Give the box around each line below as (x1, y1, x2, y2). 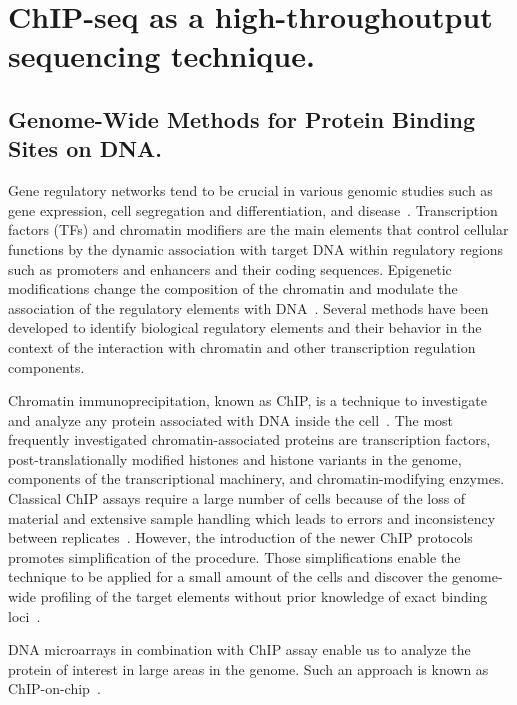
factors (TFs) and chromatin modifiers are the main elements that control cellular (8, 219, 509, 240)
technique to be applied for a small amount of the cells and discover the (8, 566, 448, 587)
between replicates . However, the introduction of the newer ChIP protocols (8, 527, 473, 548)
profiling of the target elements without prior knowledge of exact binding (40, 586, 488, 607)
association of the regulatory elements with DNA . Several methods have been (8, 297, 489, 318)
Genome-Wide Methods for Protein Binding (8, 103, 476, 134)
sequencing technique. (8, 35, 315, 76)
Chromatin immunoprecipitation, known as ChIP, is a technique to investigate (8, 390, 487, 411)
